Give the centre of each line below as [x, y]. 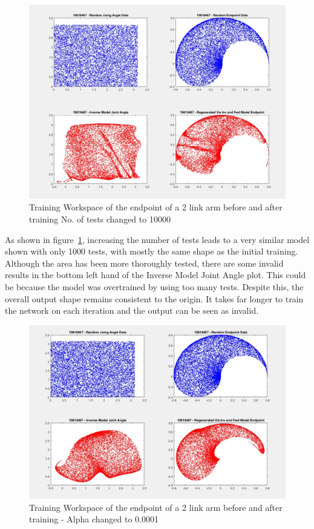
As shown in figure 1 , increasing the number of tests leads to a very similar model [157, 239]
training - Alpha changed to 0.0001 [94, 519]
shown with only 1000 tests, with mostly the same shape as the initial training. [152, 251]
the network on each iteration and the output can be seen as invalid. [132, 310]
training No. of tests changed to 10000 [100, 219]
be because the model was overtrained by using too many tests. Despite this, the [154, 287]
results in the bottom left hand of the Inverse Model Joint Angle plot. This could [155, 275]
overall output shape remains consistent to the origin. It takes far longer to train [154, 298]
